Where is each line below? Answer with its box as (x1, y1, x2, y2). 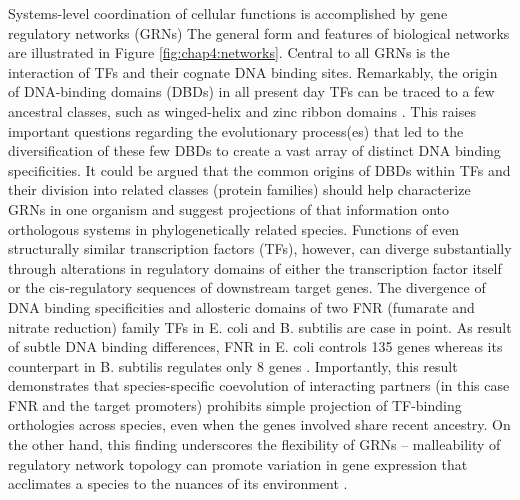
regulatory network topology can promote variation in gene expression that (8, 453, 468, 474)
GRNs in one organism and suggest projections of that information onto (8, 198, 450, 219)
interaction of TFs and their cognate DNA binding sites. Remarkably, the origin (8, 61, 498, 82)
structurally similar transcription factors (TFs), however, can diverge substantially (8, 238, 512, 259)
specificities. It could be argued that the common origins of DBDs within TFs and (8, 159, 511, 180)
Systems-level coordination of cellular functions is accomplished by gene (8, 3, 448, 23)
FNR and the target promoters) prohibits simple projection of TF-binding (8, 394, 462, 415)
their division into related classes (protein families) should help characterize (8, 179, 471, 200)
